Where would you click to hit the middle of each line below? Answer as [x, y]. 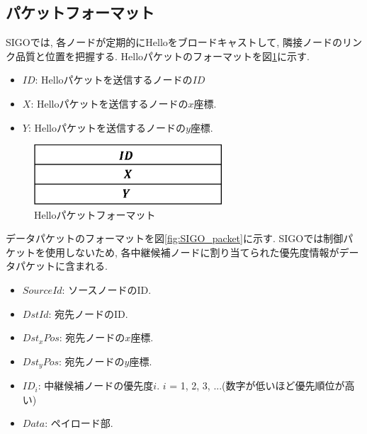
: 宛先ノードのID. [88, 313]
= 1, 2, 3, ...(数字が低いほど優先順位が [257, 386]
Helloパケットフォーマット [95, 214]
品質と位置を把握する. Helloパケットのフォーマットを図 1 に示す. [162, 56]
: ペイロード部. [79, 423]
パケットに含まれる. [61, 266]
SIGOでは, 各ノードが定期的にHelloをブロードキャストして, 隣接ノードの [174, 42]
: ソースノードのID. [107, 289]
